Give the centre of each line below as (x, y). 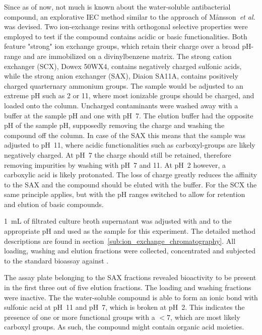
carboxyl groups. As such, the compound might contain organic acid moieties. (124, 327)
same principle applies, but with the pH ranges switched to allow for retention (125, 194)
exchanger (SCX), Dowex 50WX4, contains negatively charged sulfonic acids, (123, 66)
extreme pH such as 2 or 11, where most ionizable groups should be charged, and (129, 95)
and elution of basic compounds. (54, 204)
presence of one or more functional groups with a (80, 317)
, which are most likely (205, 317)
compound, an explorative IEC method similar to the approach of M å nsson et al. (130, 16)
